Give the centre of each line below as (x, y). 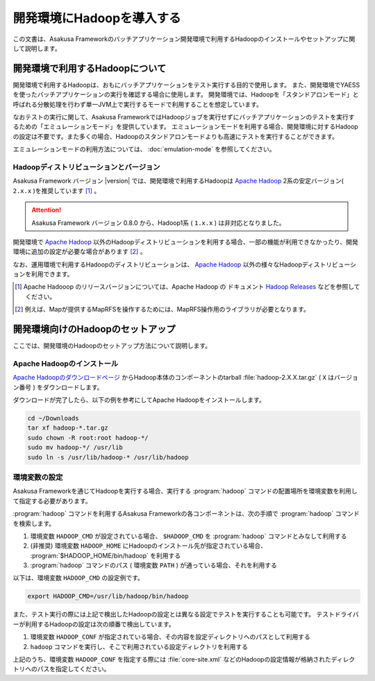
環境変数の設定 (38, 477)
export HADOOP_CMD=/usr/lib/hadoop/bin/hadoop (108, 596)
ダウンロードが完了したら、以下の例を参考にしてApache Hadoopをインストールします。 (139, 400)
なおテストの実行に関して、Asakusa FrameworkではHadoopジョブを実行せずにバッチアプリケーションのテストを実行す (184, 117)
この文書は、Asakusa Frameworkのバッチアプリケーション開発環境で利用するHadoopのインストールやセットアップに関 (184, 39)
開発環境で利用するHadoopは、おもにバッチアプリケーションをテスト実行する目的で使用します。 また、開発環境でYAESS (186, 85)
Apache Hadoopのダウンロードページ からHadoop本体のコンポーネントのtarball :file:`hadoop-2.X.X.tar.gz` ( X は (174, 378)
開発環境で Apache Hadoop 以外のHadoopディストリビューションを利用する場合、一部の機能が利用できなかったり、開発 (186, 242)
